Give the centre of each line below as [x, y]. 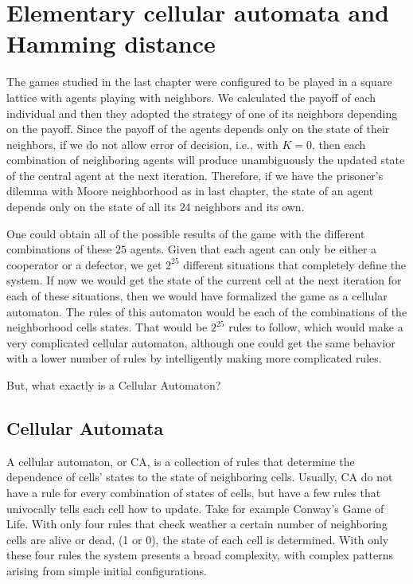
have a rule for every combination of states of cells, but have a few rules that [194, 492]
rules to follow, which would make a [316, 327]
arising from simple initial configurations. [107, 570]
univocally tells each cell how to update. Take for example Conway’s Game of [195, 508]
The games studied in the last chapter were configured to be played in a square [199, 82]
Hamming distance [111, 43]
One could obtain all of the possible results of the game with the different [186, 233]
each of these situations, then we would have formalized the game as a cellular [197, 296]
